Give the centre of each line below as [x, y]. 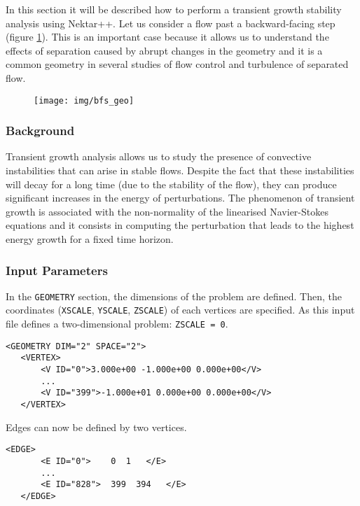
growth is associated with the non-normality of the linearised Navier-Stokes [167, 211]
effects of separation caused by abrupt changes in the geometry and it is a [164, 50]
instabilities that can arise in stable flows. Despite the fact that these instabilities [180, 170]
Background [40, 131]
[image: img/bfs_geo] [84, 100]
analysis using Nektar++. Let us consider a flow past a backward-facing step [171, 23]
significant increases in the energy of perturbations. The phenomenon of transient [180, 198]
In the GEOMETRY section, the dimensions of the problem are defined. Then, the [174, 296]
